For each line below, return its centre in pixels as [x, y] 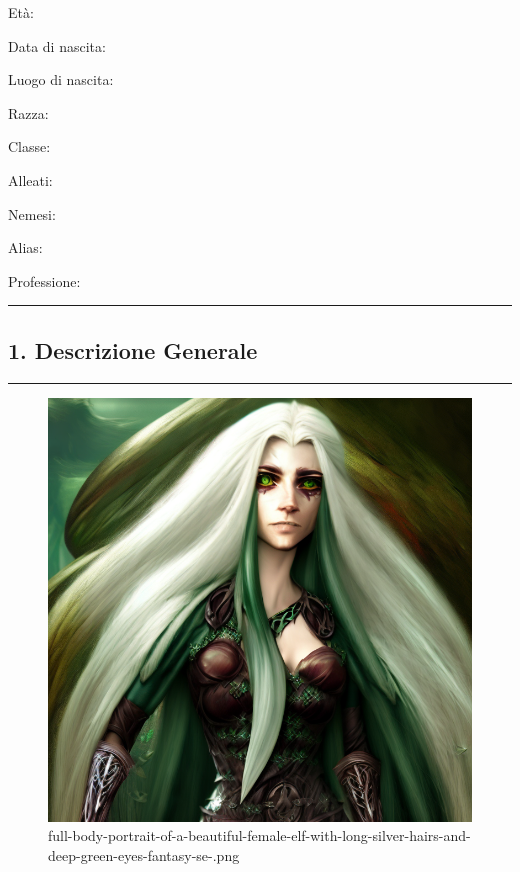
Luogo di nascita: [61, 79]
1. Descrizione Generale [133, 349]
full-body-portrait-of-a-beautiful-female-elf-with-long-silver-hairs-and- [259, 835]
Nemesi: [32, 213]
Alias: [25, 247]
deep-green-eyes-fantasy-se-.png [144, 854]
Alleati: [30, 179]
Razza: [28, 112]
